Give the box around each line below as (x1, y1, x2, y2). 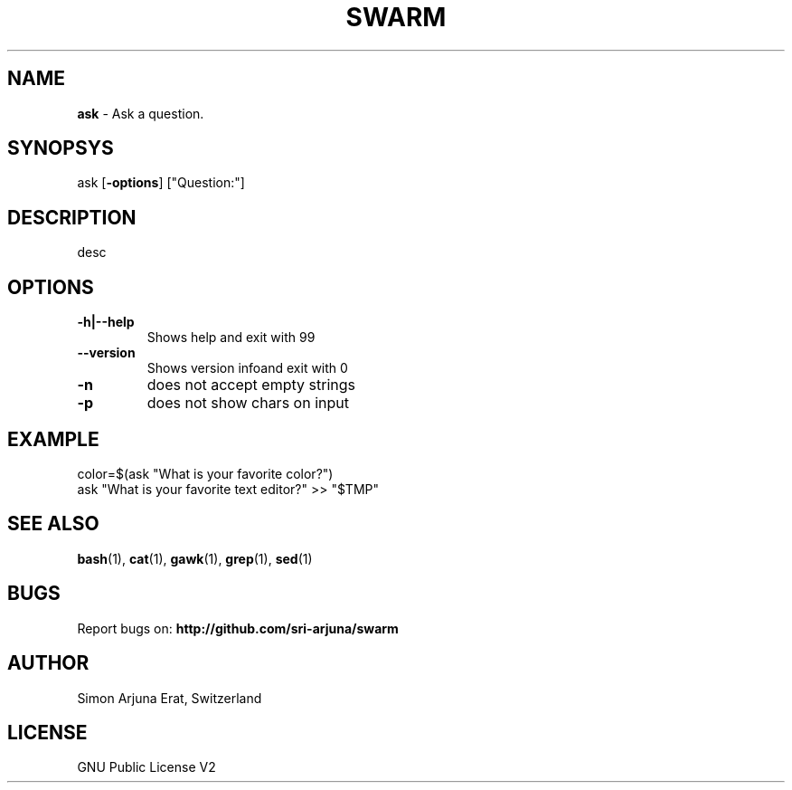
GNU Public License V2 (77, 759, 216, 776)
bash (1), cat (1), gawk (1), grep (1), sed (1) (77, 550, 313, 566)
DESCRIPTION (7, 205, 137, 229)
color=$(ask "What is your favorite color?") (77, 465, 334, 481)
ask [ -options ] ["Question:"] (77, 175, 245, 191)
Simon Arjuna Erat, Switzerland (77, 690, 262, 706)
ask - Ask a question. (77, 105, 204, 121)
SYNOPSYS (7, 137, 114, 160)
